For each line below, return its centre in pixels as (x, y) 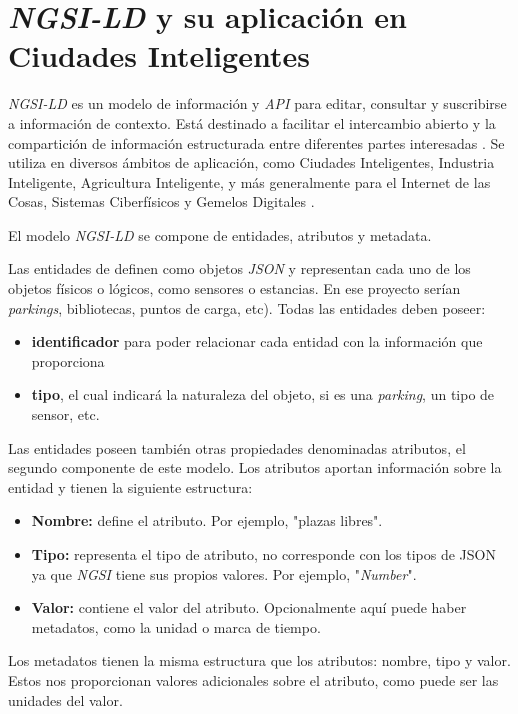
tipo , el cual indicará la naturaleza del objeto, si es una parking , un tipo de (263, 394)
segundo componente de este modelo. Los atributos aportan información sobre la (255, 467)
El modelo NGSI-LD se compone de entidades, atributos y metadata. (220, 234)
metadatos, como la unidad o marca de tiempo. (176, 626)
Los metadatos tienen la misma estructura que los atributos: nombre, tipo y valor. (259, 660)
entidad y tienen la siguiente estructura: (130, 486)
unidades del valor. (65, 699)
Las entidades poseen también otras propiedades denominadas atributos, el (237, 447)
